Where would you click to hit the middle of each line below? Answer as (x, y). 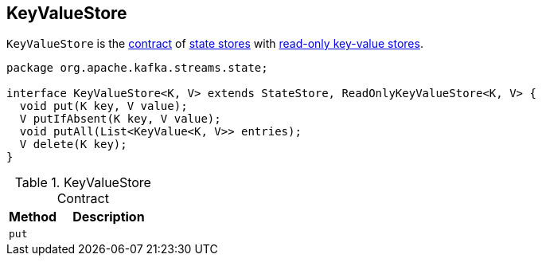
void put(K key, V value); (103, 106)
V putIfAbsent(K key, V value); (120, 119)
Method (33, 217)
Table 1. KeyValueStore (83, 183)
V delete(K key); (73, 145)
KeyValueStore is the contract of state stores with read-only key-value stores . (215, 44)
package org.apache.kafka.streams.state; (137, 68)
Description (109, 217)
